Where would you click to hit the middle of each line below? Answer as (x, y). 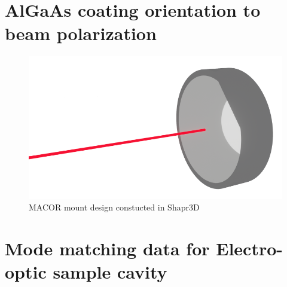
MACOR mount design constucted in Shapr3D (114, 207)
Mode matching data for (107, 248)
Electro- (250, 248)
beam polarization (81, 33)
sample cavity (110, 272)
